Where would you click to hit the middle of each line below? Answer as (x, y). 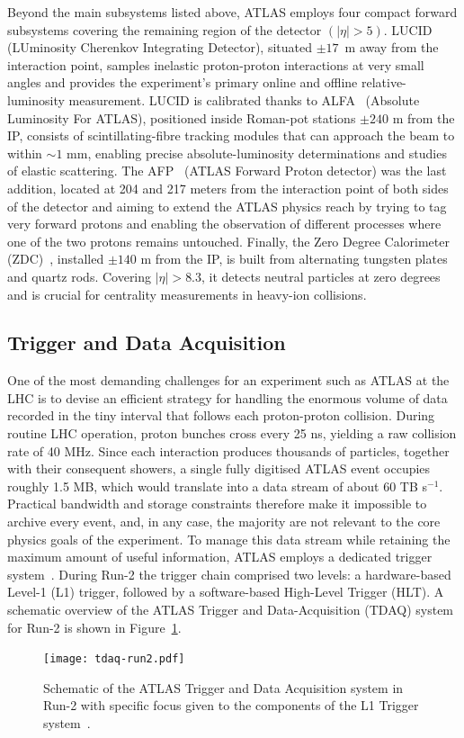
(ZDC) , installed (56, 259)
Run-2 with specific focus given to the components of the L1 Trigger (231, 705)
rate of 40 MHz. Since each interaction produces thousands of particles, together (228, 450)
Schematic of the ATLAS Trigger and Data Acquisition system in (223, 687)
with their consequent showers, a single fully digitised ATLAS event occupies (219, 468)
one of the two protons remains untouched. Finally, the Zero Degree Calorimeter (228, 241)
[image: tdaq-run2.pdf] (114, 659)
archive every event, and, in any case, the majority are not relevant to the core (224, 522)
